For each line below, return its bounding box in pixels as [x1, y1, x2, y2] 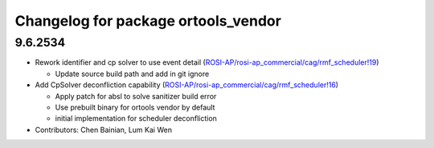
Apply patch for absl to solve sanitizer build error [55, 91, 217, 101]
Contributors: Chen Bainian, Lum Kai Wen [35, 125, 173, 134]
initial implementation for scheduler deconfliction [55, 114, 217, 123]
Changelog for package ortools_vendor [14, 12, 281, 30]
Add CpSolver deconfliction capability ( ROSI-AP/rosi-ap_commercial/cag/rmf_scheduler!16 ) [35, 80, 339, 90]
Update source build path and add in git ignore [55, 69, 210, 78]
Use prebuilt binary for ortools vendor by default [55, 102, 215, 112]
